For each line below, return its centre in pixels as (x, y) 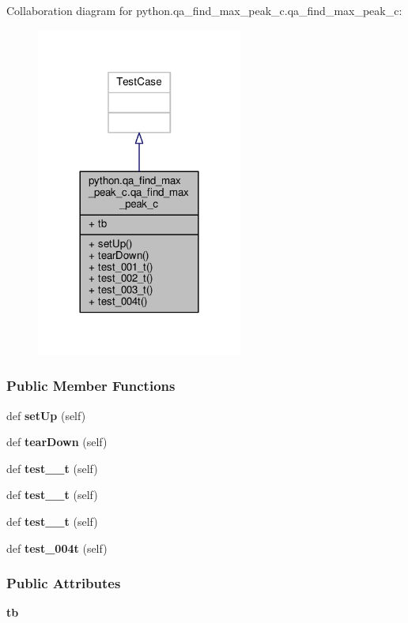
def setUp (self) (46, 415)
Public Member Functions (91, 386)
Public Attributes (64, 583)
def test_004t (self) (57, 548)
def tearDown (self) (57, 442)
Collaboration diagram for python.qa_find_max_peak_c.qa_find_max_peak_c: (204, 10)
